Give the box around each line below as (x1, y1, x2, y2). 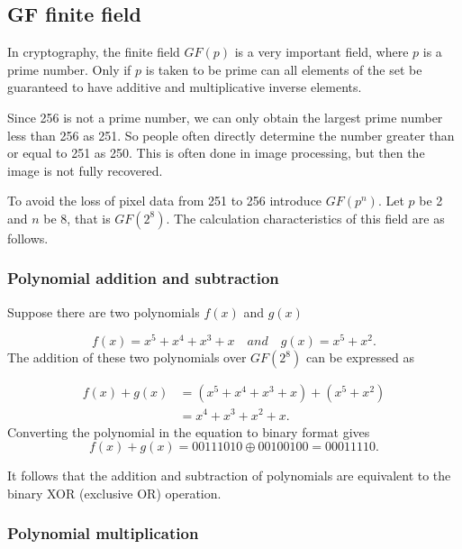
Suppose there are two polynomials (7, 302, 200, 321)
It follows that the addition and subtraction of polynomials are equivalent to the (7, 466, 451, 485)
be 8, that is (43, 208, 111, 227)
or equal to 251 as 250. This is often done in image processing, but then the (7, 143, 425, 162)
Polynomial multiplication (7, 522, 199, 544)
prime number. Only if (7, 59, 131, 78)
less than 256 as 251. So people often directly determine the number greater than (7, 125, 455, 144)
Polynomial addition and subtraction (7, 267, 279, 289)
